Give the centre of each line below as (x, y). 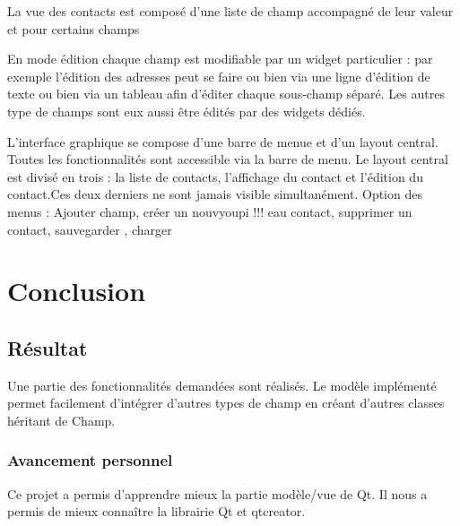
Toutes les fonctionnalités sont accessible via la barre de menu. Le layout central (228, 159)
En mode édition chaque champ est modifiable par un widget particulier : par (220, 59)
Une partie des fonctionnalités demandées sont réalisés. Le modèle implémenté (222, 385)
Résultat (48, 347)
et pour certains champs (74, 28)
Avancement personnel (90, 460)
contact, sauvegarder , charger (90, 229)
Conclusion (77, 291)
